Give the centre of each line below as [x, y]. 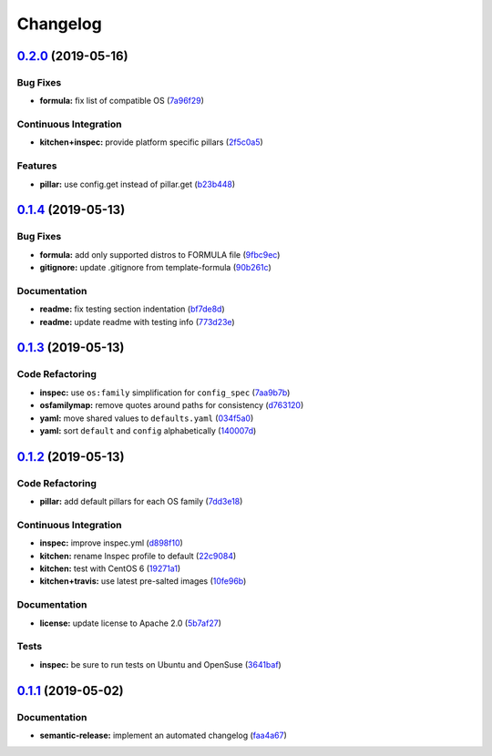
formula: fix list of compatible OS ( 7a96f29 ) [122, 101]
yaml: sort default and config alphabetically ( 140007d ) [148, 431]
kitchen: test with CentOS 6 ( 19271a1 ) [110, 568]
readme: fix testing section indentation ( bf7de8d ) [132, 309]
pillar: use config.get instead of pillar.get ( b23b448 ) [138, 184]
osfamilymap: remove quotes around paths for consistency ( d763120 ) [172, 405]
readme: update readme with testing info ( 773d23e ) [138, 322]
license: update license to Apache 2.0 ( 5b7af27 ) [131, 623]
